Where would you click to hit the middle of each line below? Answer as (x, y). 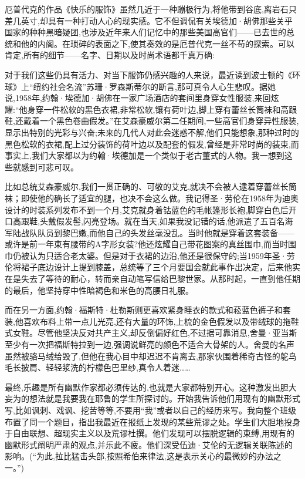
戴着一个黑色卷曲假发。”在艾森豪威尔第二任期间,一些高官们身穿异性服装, (161, 121)
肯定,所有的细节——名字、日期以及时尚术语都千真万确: (110, 55)
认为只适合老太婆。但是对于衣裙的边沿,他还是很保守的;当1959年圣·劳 (162, 255)
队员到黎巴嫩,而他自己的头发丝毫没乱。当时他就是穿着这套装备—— (166, 232)
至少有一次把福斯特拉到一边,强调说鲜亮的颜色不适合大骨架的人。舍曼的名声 (150, 344)
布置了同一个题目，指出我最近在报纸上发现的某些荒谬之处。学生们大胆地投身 (152, 421)
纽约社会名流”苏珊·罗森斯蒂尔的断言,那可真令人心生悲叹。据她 (154, 86)
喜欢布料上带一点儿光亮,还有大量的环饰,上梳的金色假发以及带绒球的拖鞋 (161, 321)
